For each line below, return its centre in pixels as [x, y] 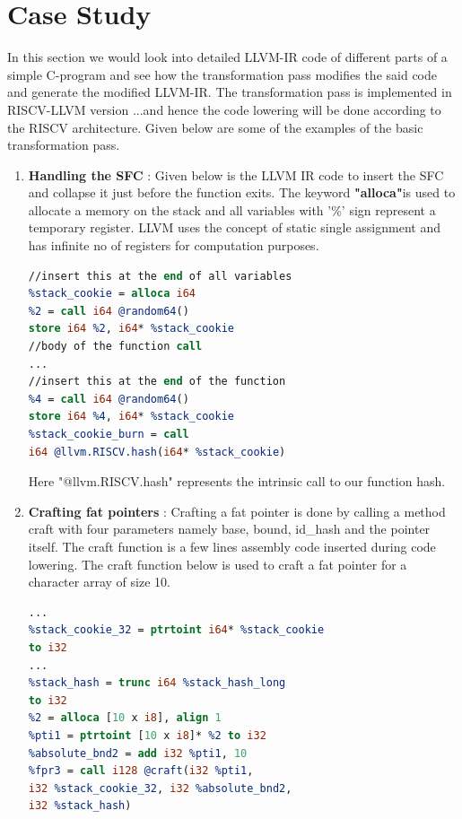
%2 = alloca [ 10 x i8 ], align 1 [125, 718]
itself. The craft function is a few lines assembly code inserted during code [232, 546]
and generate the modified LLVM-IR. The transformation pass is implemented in [230, 92]
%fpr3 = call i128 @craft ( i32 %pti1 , [141, 771]
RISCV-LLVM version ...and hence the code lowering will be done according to [224, 109]
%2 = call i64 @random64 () [109, 311]
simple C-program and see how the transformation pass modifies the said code [222, 74]
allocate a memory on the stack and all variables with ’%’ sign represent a [232, 209]
